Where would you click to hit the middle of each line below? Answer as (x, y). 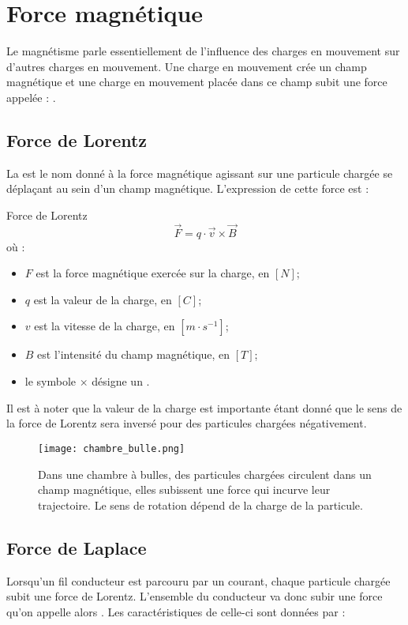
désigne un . (121, 381)
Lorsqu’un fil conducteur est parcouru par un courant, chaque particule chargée (198, 580)
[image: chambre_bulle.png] (112, 448)
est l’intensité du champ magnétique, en (134, 354)
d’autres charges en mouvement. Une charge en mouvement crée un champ (187, 66)
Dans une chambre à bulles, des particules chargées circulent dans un (205, 474)
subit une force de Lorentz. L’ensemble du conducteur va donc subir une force (195, 596)
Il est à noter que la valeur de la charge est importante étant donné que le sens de (204, 407)
